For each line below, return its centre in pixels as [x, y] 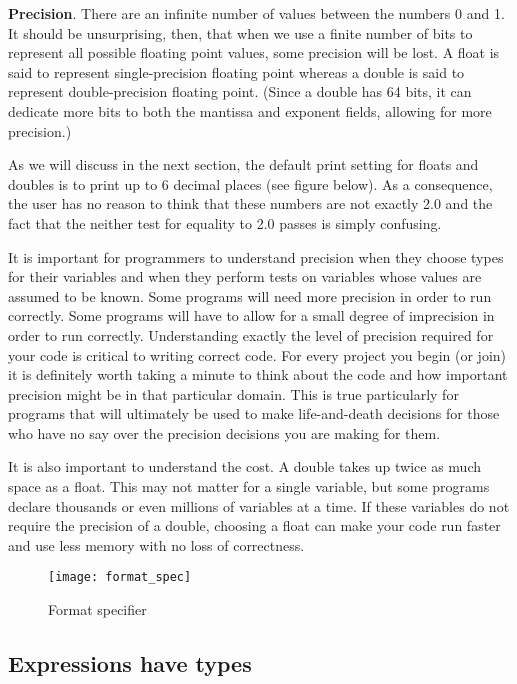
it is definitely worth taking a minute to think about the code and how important [258, 374]
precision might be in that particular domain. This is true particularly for [233, 393]
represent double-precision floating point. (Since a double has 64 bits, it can [240, 91]
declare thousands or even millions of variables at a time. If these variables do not [259, 505]
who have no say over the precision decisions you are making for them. [224, 432]
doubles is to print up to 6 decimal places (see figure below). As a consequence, [250, 183]
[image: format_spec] [120, 577]
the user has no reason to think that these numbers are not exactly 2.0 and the [250, 203]
